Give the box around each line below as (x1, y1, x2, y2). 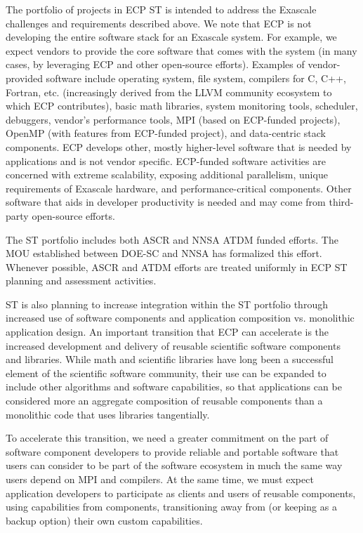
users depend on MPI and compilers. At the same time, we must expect (6, 472, 314, 486)
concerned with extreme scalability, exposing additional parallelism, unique (6, 167, 328, 182)
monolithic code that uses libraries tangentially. (6, 407, 210, 421)
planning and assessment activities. (6, 273, 157, 288)
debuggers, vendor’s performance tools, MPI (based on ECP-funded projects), (6, 112, 341, 126)
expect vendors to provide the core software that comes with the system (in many (6, 43, 357, 58)
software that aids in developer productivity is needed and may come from (6, 195, 326, 209)
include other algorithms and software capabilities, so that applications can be (6, 379, 342, 394)
